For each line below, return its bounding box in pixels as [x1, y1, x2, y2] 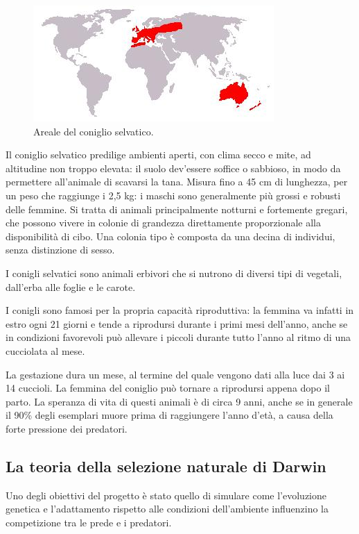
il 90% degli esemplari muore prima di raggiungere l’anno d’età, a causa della [6, 408, 333, 422]
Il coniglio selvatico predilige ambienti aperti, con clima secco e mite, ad [6, 147, 311, 162]
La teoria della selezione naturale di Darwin [6, 455, 326, 476]
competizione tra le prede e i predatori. [6, 515, 172, 529]
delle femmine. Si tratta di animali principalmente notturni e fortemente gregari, [6, 201, 348, 216]
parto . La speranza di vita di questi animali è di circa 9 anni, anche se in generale [6, 394, 353, 408]
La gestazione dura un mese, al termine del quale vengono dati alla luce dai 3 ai [6, 367, 345, 381]
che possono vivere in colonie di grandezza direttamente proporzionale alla [6, 215, 321, 230]
